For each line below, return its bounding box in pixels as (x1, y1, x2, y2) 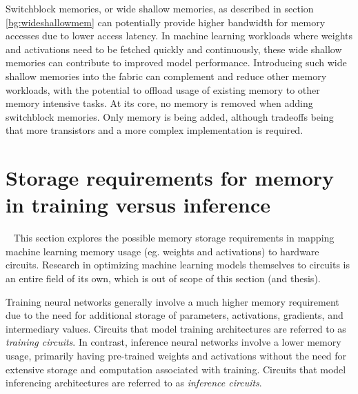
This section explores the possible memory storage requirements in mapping (13, 230, 335, 245)
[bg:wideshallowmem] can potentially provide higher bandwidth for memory (6, 14, 326, 29)
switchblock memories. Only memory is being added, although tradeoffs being (6, 109, 334, 124)
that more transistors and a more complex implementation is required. (6, 123, 304, 137)
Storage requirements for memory (6, 164, 335, 192)
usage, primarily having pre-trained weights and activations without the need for (6, 348, 346, 362)
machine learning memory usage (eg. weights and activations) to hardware (6, 244, 319, 258)
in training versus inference (6, 190, 271, 219)
